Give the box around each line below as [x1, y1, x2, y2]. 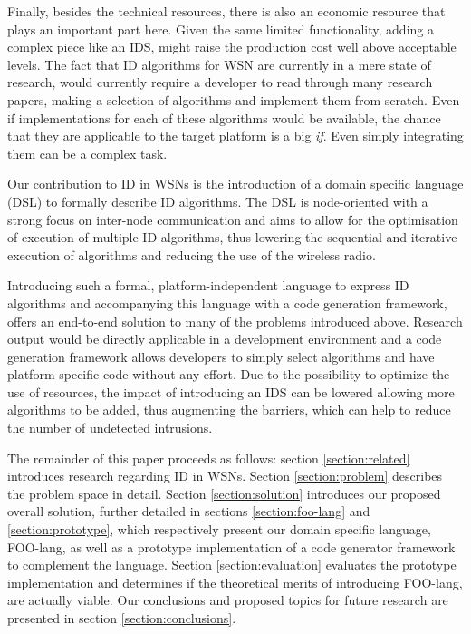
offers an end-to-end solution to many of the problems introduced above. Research [7, 311, 463, 330]
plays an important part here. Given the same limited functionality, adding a [7, 19, 434, 38]
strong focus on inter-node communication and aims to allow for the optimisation [7, 210, 458, 229]
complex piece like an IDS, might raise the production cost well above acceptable [7, 37, 457, 56]
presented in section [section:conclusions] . [7, 609, 236, 627]
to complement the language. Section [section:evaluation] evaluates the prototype [7, 555, 457, 574]
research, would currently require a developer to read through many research [7, 73, 433, 92]
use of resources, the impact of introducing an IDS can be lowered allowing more [7, 382, 455, 401]
